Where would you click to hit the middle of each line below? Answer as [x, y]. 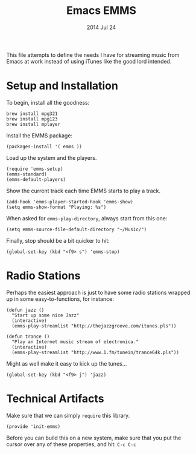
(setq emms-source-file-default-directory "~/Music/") [77, 229]
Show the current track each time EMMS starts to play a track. [84, 191]
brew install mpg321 [32, 113]
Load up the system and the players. [52, 157]
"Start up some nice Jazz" [46, 315]
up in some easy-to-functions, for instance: [60, 299]
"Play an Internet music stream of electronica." [75, 342]
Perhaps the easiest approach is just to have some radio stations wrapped [98, 292]
